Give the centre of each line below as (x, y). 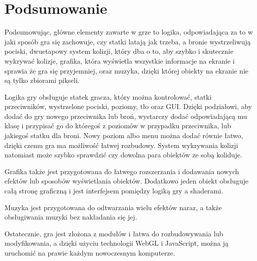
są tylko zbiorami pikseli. (42, 80)
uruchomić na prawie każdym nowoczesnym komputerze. (90, 253)
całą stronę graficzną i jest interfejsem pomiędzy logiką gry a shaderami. (114, 191)
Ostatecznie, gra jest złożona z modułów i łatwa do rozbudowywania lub (114, 233)
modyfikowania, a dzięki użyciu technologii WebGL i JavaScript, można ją (116, 243)
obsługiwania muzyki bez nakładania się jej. (71, 217)
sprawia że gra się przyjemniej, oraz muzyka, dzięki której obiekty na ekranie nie (127, 70)
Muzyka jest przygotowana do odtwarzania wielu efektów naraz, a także (113, 207)
